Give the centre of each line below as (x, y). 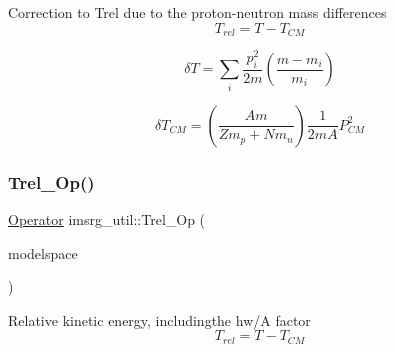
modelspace (43, 252)
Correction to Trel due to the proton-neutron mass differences (197, 12)
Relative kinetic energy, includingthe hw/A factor (159, 319)
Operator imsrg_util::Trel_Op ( (107, 218)
